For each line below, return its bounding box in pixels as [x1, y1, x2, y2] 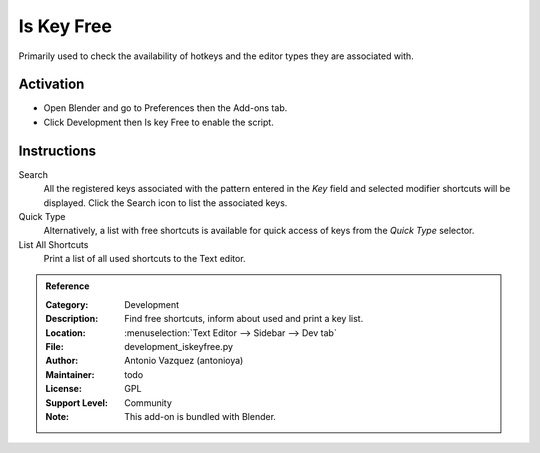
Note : [45, 411, 70, 422]
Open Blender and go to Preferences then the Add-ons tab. [43, 102, 288, 114]
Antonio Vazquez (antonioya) [124, 355, 244, 367]
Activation [18, 76, 85, 93]
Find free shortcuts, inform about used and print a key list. [124, 313, 364, 325]
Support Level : [45, 396, 109, 409]
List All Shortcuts [18, 238, 89, 250]
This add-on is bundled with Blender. [124, 411, 277, 422]
